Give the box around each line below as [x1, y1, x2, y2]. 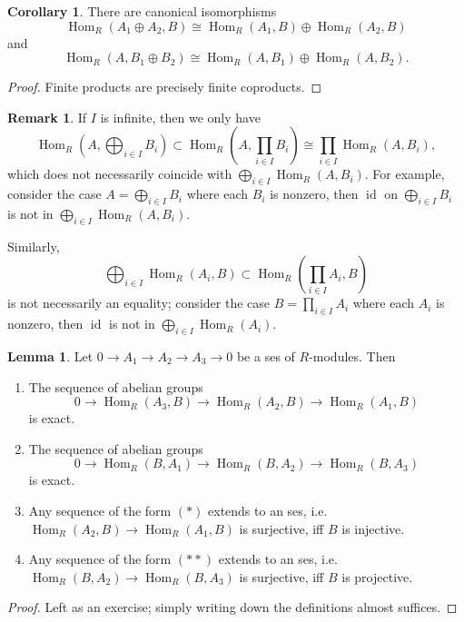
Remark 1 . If [7, 107, 87, 126]
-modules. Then [309, 346, 396, 365]
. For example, [364, 164, 445, 183]
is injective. [341, 518, 405, 538]
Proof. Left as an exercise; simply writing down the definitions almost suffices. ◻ [7, 597, 458, 617]
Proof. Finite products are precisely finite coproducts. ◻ [7, 77, 322, 96]
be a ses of [236, 346, 295, 365]
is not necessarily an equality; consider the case [7, 293, 270, 312]
